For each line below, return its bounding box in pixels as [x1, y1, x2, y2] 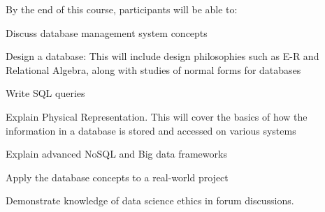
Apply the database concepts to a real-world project [6, 169, 229, 184]
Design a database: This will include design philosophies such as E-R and [6, 49, 319, 63]
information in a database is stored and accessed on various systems [6, 123, 296, 137]
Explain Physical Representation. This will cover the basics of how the [6, 109, 308, 123]
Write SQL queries [6, 86, 85, 100]
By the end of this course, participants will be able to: [6, 2, 238, 16]
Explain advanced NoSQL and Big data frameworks [6, 146, 227, 161]
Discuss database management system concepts [6, 25, 208, 40]
